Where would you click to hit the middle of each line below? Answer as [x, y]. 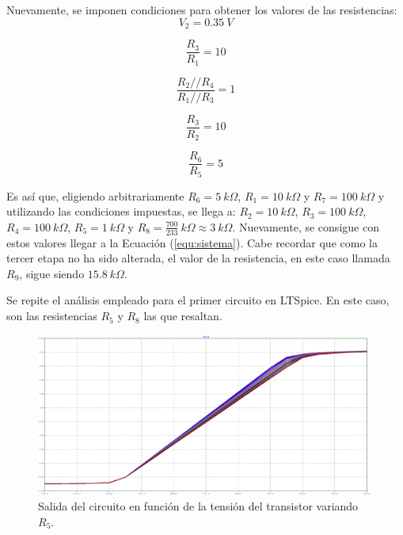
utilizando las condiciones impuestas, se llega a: [121, 211]
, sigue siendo [52, 273]
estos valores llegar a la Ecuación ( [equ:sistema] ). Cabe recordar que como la [192, 242]
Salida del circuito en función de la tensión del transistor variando [198, 506]
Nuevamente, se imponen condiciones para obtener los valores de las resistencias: [202, 10]
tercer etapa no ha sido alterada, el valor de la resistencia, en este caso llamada [198, 258]
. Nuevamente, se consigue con [306, 226]
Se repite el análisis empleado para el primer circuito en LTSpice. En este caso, [198, 300]
